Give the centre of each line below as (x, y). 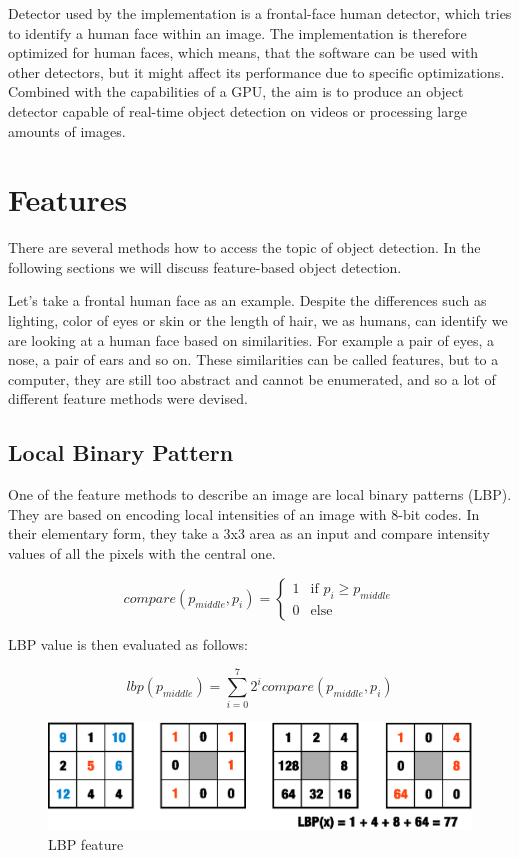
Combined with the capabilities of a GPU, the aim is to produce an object (236, 91)
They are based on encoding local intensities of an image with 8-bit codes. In (244, 513)
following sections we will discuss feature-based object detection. (205, 266)
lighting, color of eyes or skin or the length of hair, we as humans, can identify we (258, 320)
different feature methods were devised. (128, 398)
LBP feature (86, 843)
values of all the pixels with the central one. (142, 553)
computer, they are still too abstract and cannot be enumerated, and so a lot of (252, 378)
